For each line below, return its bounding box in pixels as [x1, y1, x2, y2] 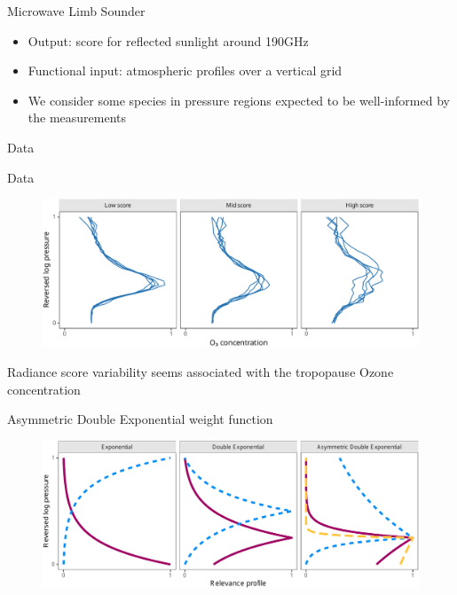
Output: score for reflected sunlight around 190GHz [28, 31, 309, 50]
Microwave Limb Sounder [7, 2, 146, 20]
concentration [7, 380, 81, 398]
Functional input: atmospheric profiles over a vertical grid [28, 61, 343, 80]
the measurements [28, 108, 127, 127]
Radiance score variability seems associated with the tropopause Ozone [7, 363, 394, 381]
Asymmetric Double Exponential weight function [7, 410, 273, 428]
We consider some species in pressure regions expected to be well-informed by [28, 90, 450, 109]
